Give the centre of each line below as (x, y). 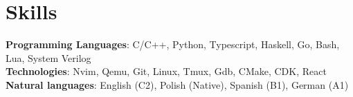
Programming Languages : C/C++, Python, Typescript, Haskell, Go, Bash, (173, 44)
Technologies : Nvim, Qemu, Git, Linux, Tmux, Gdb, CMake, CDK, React (166, 71)
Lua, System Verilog (48, 57)
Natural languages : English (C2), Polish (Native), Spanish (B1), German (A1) (177, 84)
